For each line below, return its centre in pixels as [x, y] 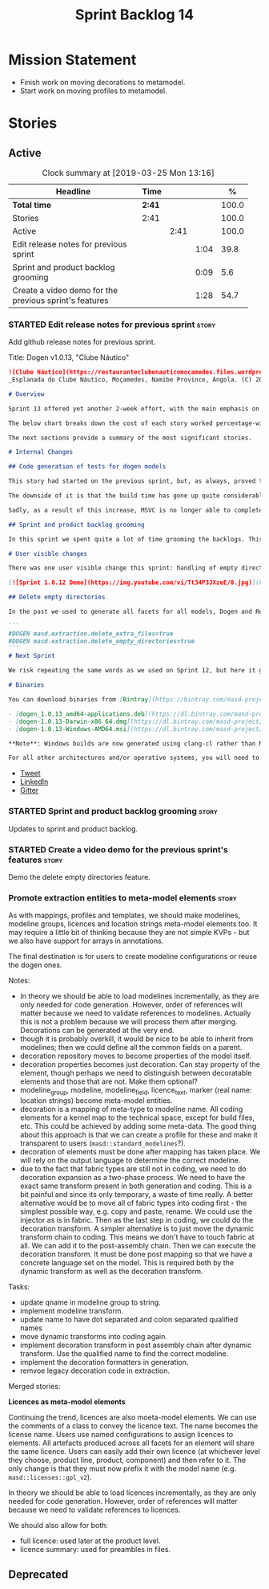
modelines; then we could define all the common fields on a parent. [131, 1048]
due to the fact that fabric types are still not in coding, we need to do [133, 1169]
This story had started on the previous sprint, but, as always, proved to [137, 481]
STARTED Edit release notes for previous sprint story [112, 325]
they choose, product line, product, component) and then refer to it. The [127, 1460]
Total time [32, 205]
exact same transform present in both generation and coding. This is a [136, 1186]
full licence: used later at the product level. [90, 1541]
